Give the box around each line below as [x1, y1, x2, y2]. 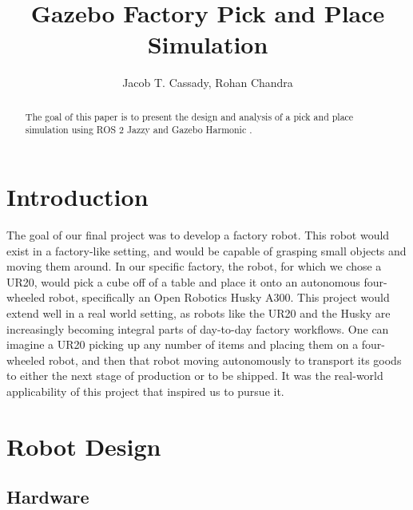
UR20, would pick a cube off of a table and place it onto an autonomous [6, 273, 360, 290]
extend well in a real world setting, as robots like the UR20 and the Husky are [6, 304, 391, 321]
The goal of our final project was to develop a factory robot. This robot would [6, 226, 390, 243]
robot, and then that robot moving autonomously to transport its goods [48, 351, 402, 368]
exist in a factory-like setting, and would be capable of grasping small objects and [6, 242, 407, 259]
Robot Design [6, 429, 161, 462]
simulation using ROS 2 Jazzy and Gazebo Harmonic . [25, 123, 252, 136]
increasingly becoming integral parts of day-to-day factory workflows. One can [6, 320, 389, 337]
